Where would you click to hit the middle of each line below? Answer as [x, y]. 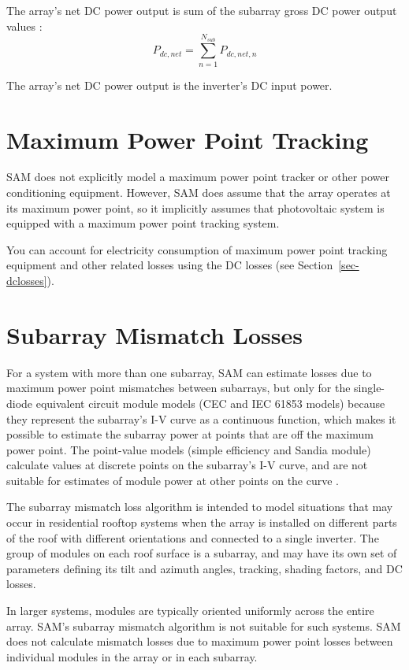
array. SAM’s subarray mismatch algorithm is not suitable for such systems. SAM [204, 626]
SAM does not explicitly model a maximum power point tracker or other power [198, 177]
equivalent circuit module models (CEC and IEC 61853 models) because [210, 403]
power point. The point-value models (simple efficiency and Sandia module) [189, 449]
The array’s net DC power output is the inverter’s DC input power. [169, 85]
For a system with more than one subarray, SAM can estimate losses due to [189, 372]
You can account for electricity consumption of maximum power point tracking [197, 249]
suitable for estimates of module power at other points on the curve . [173, 480]
